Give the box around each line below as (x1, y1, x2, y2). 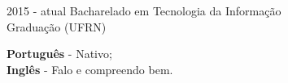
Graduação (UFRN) (7, 18, 107, 35)
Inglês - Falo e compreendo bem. (7, 60, 173, 77)
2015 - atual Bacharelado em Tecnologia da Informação (7, 2, 281, 19)
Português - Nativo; (7, 45, 112, 62)
